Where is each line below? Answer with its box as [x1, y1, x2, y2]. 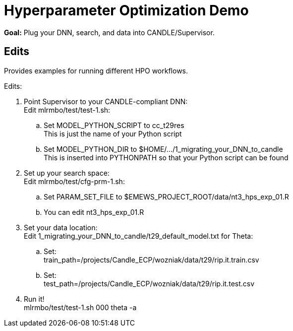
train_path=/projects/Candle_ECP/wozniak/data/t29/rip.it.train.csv [44, 255, 259, 264]
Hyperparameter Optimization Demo [4, 2, 249, 19]
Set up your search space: [24, 168, 110, 177]
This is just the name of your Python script [44, 129, 182, 138]
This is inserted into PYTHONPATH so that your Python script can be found [44, 153, 289, 162]
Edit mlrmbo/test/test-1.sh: [24, 105, 111, 114]
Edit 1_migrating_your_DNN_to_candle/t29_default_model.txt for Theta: [24, 231, 253, 240]
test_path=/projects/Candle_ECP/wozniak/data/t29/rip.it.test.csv [44, 279, 255, 288]
